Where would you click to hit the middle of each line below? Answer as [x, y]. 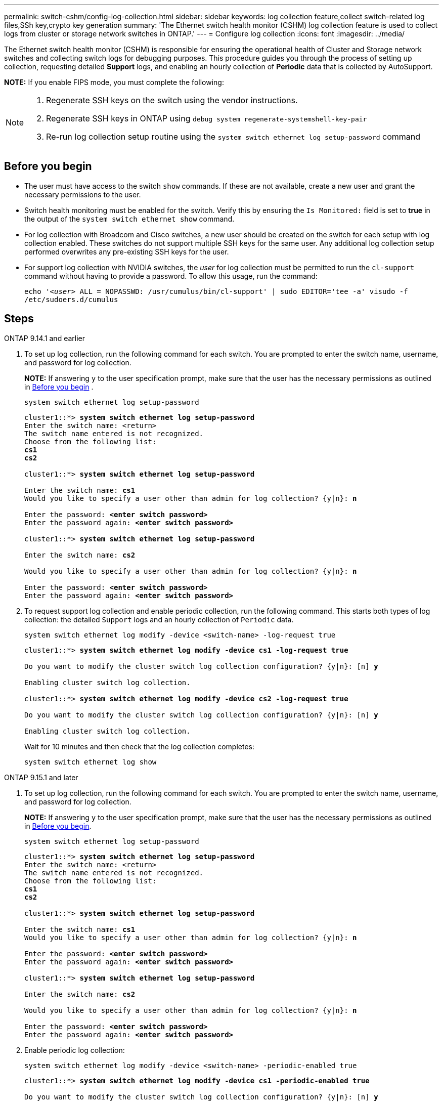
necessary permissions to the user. [83, 194]
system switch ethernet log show [91, 762]
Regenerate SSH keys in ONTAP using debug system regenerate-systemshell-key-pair [207, 118]
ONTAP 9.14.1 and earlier [45, 338]
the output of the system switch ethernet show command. [129, 219]
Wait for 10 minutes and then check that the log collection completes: [139, 746]
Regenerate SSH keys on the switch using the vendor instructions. [172, 100]
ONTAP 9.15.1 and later [41, 777]
